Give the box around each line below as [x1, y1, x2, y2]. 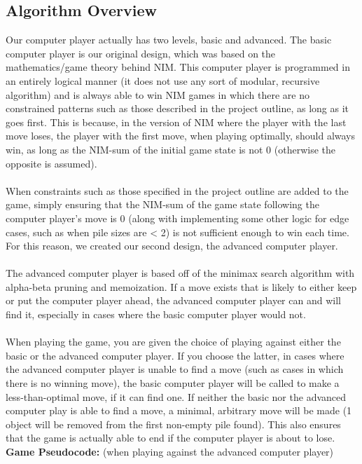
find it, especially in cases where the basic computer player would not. [6, 307, 306, 322]
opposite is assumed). [6, 156, 97, 170]
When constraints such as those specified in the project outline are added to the [6, 183, 349, 198]
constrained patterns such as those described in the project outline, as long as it [6, 101, 349, 116]
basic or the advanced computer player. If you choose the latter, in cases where [6, 348, 344, 362]
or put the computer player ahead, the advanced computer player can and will [6, 293, 341, 308]
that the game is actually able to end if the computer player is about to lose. [6, 430, 335, 445]
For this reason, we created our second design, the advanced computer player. [6, 238, 338, 253]
